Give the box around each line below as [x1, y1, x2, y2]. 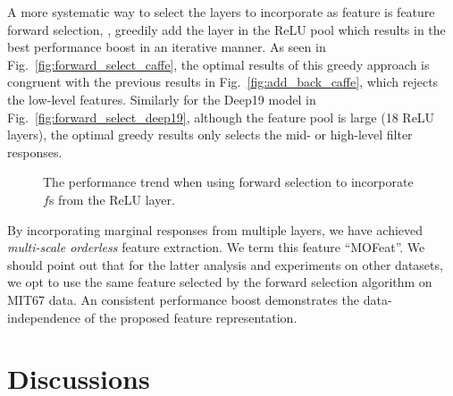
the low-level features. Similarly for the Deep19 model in [7, 89, 316, 108]
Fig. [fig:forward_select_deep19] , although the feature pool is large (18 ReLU [7, 107, 435, 126]
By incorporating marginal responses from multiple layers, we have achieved [7, 220, 424, 239]
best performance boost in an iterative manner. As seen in [7, 38, 326, 56]
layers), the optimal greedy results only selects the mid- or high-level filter [7, 125, 413, 144]
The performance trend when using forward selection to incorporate [43, 173, 414, 191]
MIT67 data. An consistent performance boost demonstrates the [7, 290, 360, 308]
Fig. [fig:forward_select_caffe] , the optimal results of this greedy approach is [7, 55, 430, 73]
